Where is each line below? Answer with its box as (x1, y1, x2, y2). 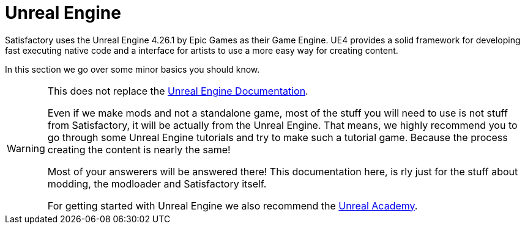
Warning (7, 142, 45, 154)
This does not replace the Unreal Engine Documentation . (47, 84, 308, 97)
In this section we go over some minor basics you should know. (5, 64, 260, 75)
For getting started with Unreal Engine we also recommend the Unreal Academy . (47, 199, 418, 212)
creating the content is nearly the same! (47, 143, 231, 156)
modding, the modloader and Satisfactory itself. (47, 177, 267, 190)
